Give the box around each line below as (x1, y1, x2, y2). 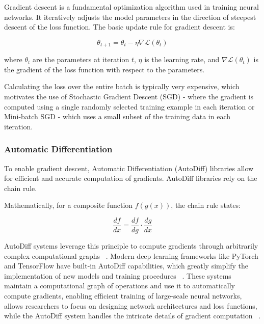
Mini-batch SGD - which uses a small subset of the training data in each (4, 111, 231, 122)
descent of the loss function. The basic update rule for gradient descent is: (4, 21, 235, 32)
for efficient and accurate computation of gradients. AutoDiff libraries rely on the (4, 173, 257, 183)
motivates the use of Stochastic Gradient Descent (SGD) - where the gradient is (4, 91, 254, 102)
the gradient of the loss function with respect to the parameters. (4, 64, 205, 74)
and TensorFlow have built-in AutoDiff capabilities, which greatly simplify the (4, 260, 249, 271)
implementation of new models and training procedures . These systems (4, 270, 231, 281)
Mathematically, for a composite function (4, 200, 133, 210)
